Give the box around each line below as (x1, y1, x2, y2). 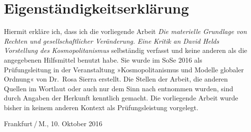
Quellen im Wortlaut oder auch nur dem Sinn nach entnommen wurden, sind (4, 83, 233, 93)
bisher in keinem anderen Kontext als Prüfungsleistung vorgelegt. (4, 102, 198, 112)
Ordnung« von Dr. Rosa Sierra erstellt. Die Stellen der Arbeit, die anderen (4, 74, 228, 84)
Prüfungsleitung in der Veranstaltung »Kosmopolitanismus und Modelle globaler (4, 64, 244, 74)
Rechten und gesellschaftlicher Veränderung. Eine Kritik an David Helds (4, 35, 219, 46)
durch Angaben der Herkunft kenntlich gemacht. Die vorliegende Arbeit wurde (4, 93, 238, 103)
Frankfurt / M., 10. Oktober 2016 (4, 118, 103, 129)
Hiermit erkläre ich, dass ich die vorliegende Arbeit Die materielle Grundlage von (4, 26, 247, 36)
